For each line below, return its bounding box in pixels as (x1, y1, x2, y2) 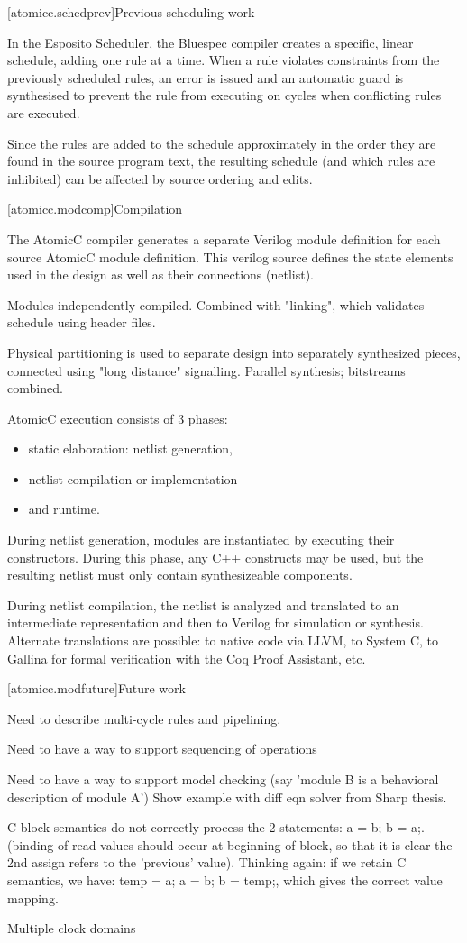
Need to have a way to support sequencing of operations (7, 739, 317, 758)
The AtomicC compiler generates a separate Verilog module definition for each (7, 229, 441, 248)
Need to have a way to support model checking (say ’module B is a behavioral (7, 770, 439, 788)
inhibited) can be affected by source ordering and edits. (7, 169, 313, 188)
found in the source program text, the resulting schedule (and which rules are (7, 151, 435, 170)
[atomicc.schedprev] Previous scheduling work (7, 3, 255, 21)
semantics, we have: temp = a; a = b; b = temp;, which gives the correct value (7, 870, 443, 889)
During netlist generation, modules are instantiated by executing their (7, 530, 395, 549)
